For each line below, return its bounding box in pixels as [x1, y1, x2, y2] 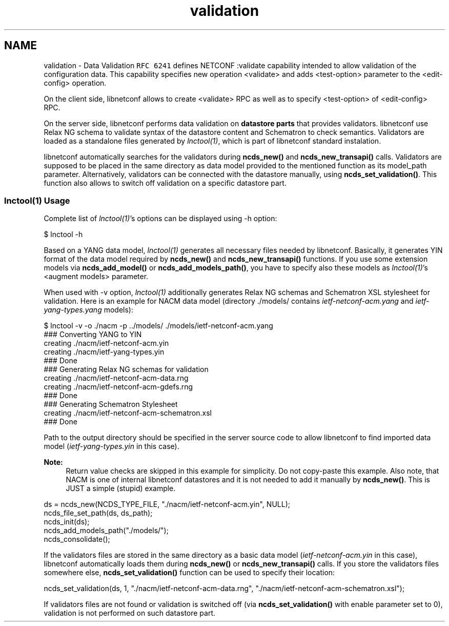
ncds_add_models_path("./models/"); [44, 526, 169, 535]
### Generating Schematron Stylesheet [44, 400, 178, 409]
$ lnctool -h [44, 230, 83, 239]
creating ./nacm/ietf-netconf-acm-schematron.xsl [44, 408, 212, 418]
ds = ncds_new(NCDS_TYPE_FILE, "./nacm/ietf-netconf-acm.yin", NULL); [44, 500, 290, 509]
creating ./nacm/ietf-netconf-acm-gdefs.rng [44, 382, 193, 392]
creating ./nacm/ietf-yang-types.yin [44, 347, 165, 357]
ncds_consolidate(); [44, 535, 110, 544]
